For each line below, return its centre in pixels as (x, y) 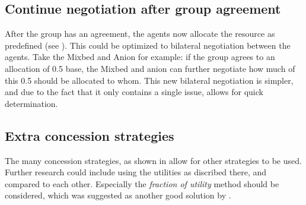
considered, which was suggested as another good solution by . (118, 195)
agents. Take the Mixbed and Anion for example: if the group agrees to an (140, 57)
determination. (31, 103)
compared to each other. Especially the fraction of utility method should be (142, 183)
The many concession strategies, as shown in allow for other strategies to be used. (153, 160)
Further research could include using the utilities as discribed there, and (136, 172)
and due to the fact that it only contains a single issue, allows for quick (134, 92)
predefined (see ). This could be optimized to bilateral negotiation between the (148, 45)
